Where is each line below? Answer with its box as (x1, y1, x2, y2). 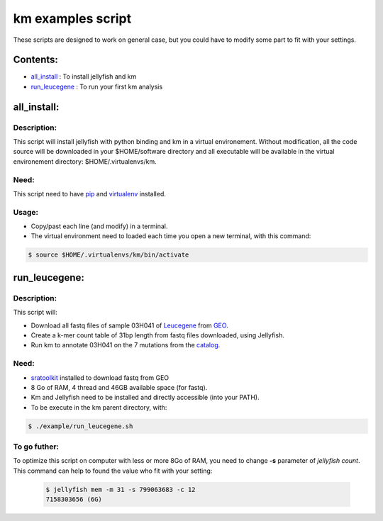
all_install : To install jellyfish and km (30, 72, 137, 81)
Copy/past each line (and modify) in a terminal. (30, 222, 168, 230)
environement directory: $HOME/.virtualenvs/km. (13, 157, 157, 166)
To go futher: (13, 442, 60, 452)
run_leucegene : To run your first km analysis (30, 82, 163, 91)
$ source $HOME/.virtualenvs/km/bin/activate (28, 251, 189, 259)
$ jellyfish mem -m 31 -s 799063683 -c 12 (45, 486, 196, 493)
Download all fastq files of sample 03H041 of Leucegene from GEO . (30, 321, 228, 330)
